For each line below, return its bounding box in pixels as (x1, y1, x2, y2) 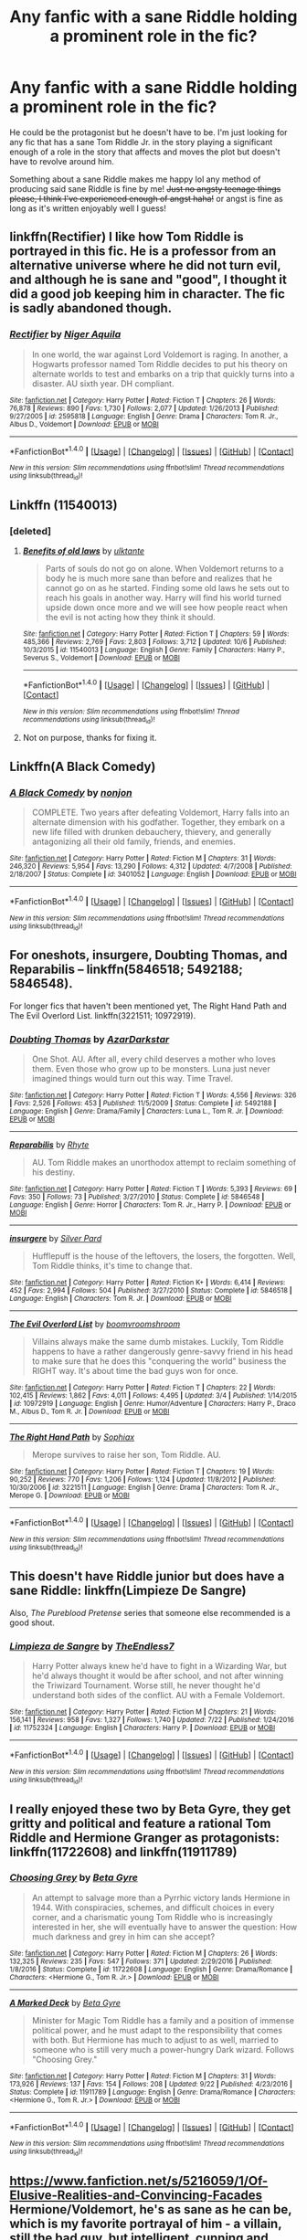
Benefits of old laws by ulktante (22, 545, 144, 556)
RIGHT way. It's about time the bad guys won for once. (31, 1366, 238, 1377)
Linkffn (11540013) (9, 498, 118, 512)
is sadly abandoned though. (9, 301, 173, 316)
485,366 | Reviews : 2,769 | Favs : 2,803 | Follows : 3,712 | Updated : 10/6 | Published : (22, 638, 287, 647)
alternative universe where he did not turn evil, (9, 258, 281, 273)
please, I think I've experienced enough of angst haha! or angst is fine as (9, 193, 283, 204)
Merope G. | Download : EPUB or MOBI (9, 1491, 130, 1500)
